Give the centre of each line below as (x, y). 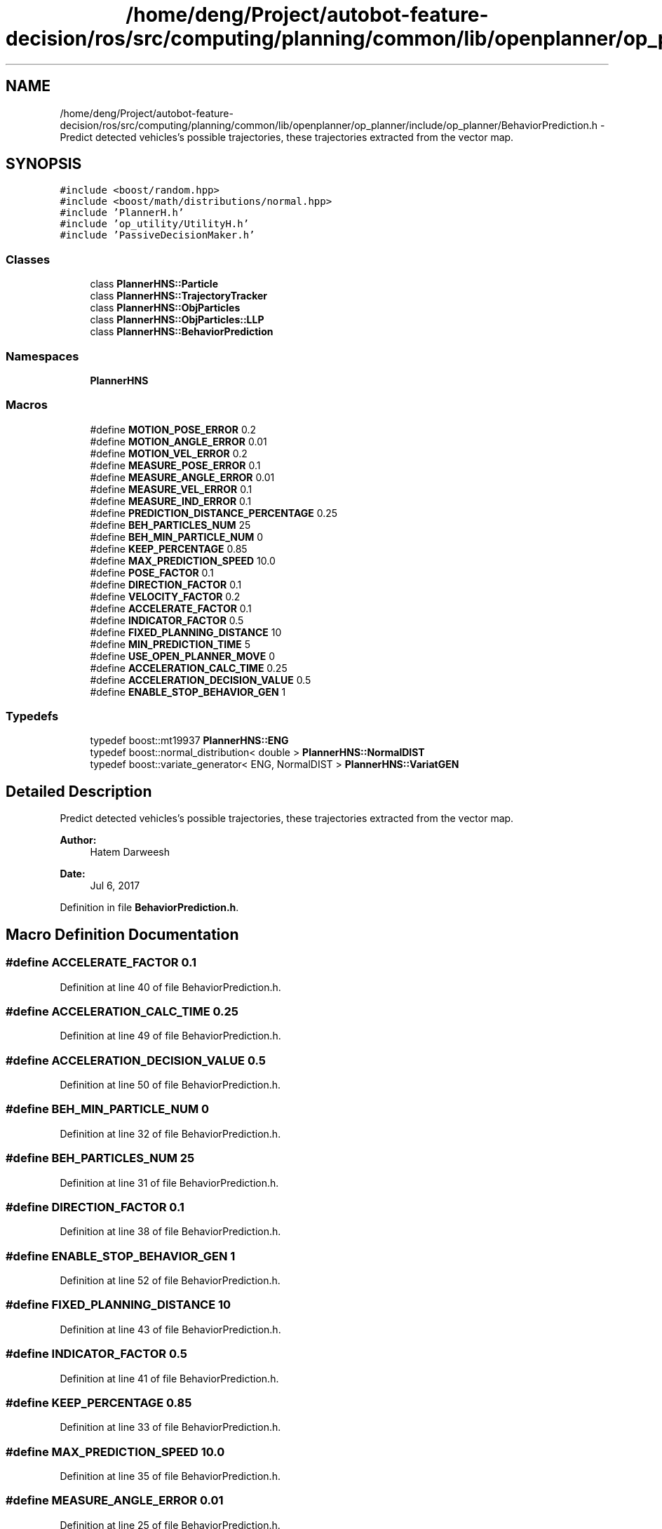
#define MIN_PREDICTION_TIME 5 (170, 644)
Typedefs (32, 716)
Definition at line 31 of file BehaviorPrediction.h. (169, 1183)
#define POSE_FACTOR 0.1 (152, 572)
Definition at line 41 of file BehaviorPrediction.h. (169, 1378)
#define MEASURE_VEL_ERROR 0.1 (171, 489)
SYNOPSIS (44, 164)
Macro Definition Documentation (122, 934)
